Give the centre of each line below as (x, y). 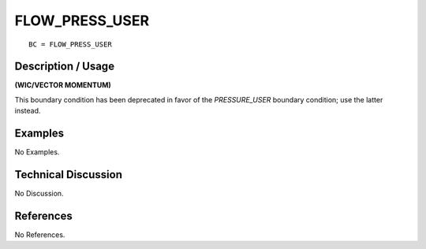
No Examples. (37, 152)
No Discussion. (39, 194)
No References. (40, 234)
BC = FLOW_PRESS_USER (70, 44)
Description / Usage (64, 67)
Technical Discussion (68, 175)
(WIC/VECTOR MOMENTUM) (63, 85)
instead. (28, 111)
